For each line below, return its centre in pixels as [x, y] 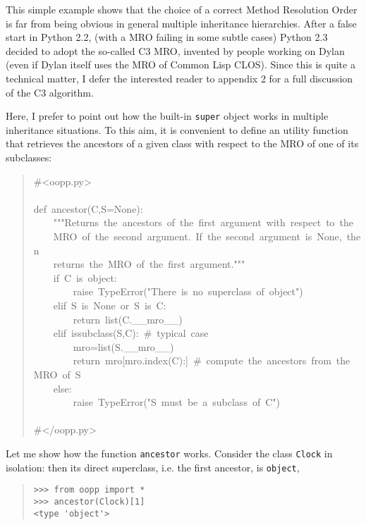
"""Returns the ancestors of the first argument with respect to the [203, 222]
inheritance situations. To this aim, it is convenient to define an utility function [177, 129]
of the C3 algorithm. [50, 92]
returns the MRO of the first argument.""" [149, 264]
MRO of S [57, 374]
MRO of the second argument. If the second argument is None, [197, 236]
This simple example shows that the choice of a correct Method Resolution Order [182, 9]
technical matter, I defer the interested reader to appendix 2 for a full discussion [179, 78]
